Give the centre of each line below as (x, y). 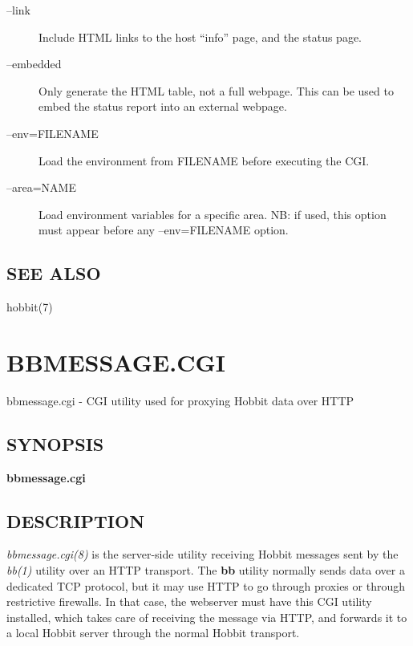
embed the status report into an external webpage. (163, 106)
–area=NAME (41, 187)
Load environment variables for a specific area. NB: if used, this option (213, 214)
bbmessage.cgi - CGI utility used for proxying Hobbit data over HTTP (180, 400)
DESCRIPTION (76, 520)
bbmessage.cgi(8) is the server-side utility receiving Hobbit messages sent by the (202, 554)
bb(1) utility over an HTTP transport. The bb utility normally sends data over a (206, 570)
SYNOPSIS (55, 443)
